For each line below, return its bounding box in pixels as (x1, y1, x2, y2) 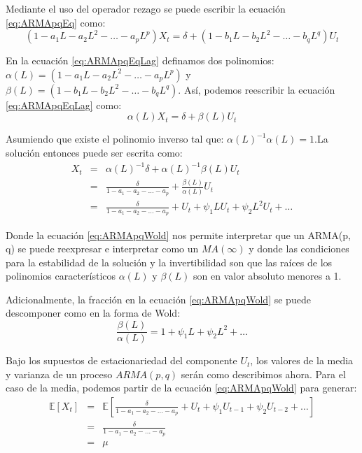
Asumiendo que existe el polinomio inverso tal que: (6, 131, 224, 146)
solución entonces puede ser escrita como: (6, 145, 183, 159)
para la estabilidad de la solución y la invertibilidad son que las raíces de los (6, 254, 333, 269)
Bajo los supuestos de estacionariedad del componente (6, 353, 237, 368)
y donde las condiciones (249, 241, 349, 256)
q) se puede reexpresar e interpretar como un (6, 241, 199, 256)
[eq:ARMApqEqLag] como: (6, 97, 122, 112)
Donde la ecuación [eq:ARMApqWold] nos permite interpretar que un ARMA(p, (6, 227, 351, 242)
